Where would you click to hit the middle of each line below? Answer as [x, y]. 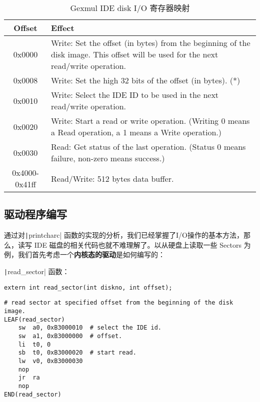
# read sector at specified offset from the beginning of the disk [119, 303]
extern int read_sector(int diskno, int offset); [88, 287]
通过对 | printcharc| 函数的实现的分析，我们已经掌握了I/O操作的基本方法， [124, 235]
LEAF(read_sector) [34, 319]
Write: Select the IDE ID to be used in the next [135, 95]
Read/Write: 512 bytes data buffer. [112, 178]
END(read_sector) [33, 394]
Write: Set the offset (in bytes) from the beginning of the [151, 43]
